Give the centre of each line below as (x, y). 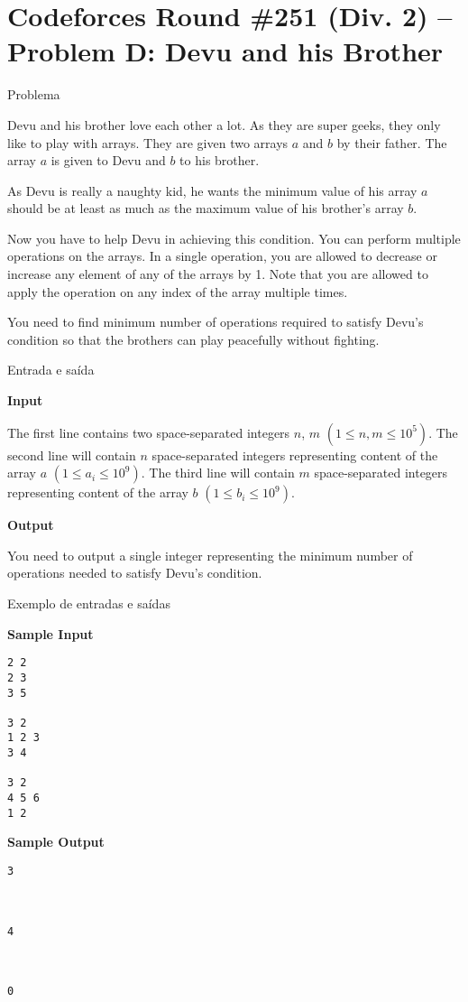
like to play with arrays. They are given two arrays (148, 142)
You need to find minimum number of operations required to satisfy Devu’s (216, 322)
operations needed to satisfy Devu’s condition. (135, 573)
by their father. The (392, 142)
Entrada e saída (51, 370)
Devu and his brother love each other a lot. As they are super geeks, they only (224, 124)
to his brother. (220, 160)
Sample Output (56, 842)
